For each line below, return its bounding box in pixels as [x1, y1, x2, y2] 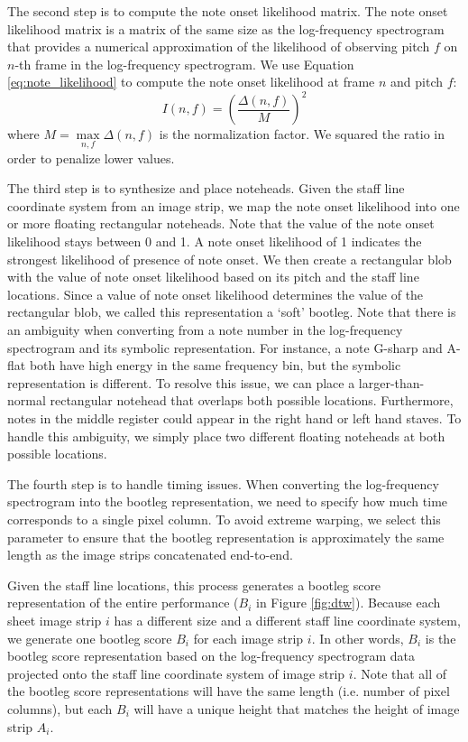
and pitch [390, 72, 444, 91]
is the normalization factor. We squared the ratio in [159, 125, 445, 144]
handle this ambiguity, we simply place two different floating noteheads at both [7, 426, 445, 445]
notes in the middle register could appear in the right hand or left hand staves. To [7, 409, 462, 427]
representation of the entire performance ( [7, 593, 239, 612]
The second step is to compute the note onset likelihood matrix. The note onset [7, 2, 448, 20]
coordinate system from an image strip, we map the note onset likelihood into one [7, 196, 460, 215]
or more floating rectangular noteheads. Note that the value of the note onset [7, 214, 435, 233]
